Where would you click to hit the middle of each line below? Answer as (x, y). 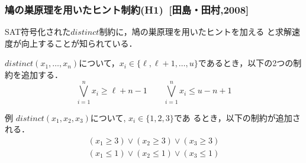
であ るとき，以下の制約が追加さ (237, 117)
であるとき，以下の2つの (246, 63)
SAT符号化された (38, 32)
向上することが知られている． (79, 43)
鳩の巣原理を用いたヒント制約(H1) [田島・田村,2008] (127, 9)
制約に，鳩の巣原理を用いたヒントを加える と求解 (195, 32)
